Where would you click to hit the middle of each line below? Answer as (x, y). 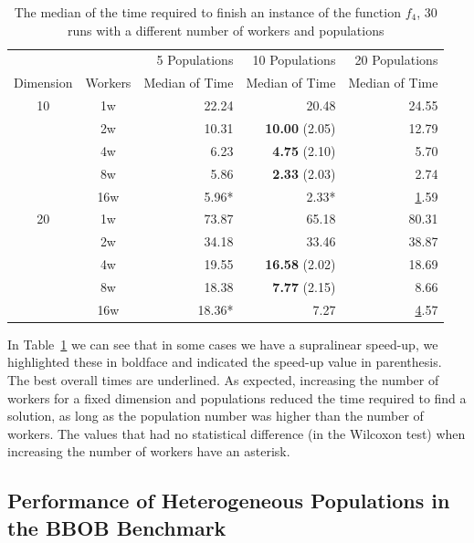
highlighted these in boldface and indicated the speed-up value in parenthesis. (225, 362)
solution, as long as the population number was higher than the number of (216, 416)
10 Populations (294, 60)
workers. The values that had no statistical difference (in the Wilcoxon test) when (237, 433)
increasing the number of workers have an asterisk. (149, 451)
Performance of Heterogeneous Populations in (229, 501)
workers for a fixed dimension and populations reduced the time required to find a (237, 397)
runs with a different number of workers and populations (226, 30)
